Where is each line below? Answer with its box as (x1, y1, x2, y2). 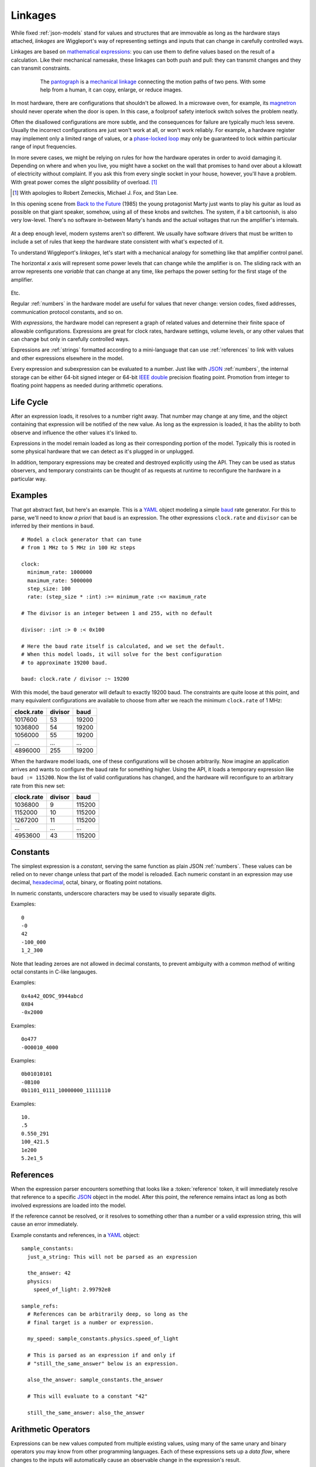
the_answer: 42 (27, 1270, 71, 1276)
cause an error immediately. (11, 1221, 78, 1228)
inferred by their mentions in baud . (11, 522, 95, 529)
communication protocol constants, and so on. (11, 308, 123, 315)
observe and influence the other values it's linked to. (11, 429, 138, 436)
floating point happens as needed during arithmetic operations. (11, 382, 163, 388)
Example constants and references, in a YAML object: (11, 1231, 140, 1238)
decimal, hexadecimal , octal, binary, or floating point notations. (11, 879, 163, 886)
